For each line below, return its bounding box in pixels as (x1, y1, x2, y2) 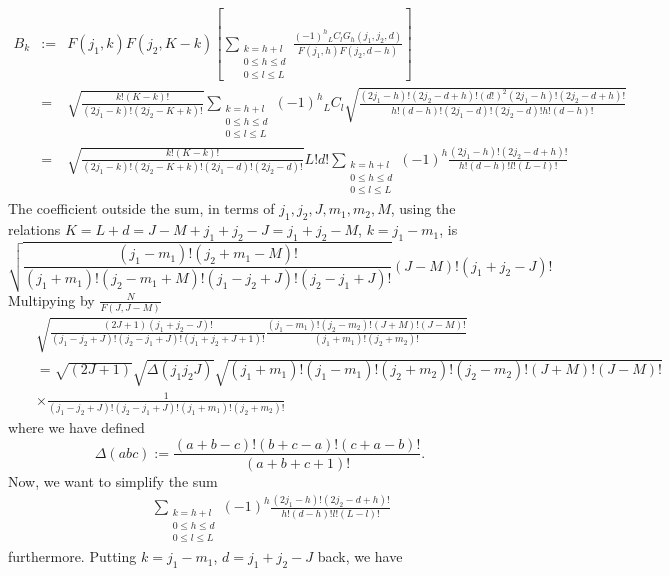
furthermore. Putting (8, 546, 137, 567)
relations (8, 219, 61, 240)
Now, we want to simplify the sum (8, 470, 218, 491)
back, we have (317, 546, 403, 567)
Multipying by (8, 289, 95, 310)
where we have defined (8, 416, 145, 437)
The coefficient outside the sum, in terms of (8, 198, 275, 219)
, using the (390, 198, 456, 219)
